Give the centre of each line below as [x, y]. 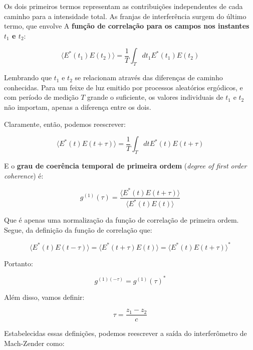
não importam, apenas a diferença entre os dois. [78, 107]
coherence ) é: [24, 175]
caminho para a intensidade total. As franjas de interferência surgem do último [125, 16]
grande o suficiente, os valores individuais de [155, 97]
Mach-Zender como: [34, 343]
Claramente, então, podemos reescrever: [65, 124]
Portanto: [19, 263]
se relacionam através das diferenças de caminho [149, 77]
